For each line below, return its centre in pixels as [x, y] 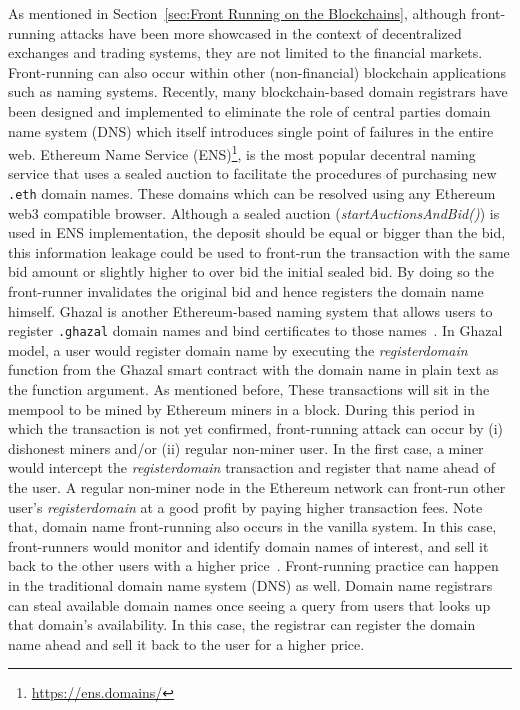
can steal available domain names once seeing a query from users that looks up [249, 604]
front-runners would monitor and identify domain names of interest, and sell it [248, 545]
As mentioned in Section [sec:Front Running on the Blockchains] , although [237, 13]
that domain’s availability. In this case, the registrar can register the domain [242, 624]
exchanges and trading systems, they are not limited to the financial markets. [245, 52]
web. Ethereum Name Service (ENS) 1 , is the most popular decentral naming [242, 152]
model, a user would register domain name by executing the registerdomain [238, 349]
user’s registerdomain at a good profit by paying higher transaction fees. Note [245, 506]
